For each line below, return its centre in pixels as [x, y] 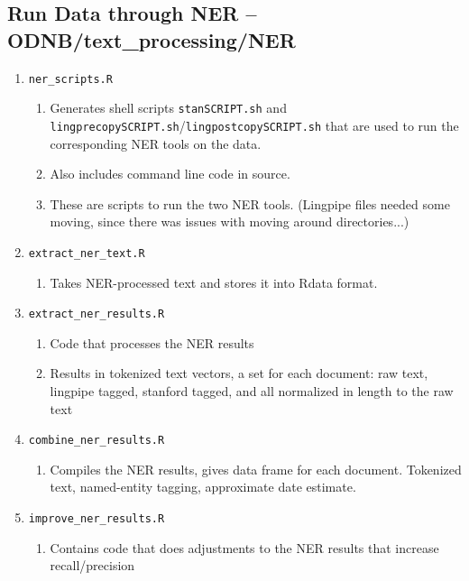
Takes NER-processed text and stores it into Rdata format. [214, 282]
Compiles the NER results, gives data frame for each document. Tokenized [256, 469]
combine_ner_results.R [97, 441]
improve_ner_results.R [97, 519]
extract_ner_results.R [97, 314]
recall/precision [92, 565]
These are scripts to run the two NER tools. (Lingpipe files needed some [250, 203]
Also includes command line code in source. [170, 174]
